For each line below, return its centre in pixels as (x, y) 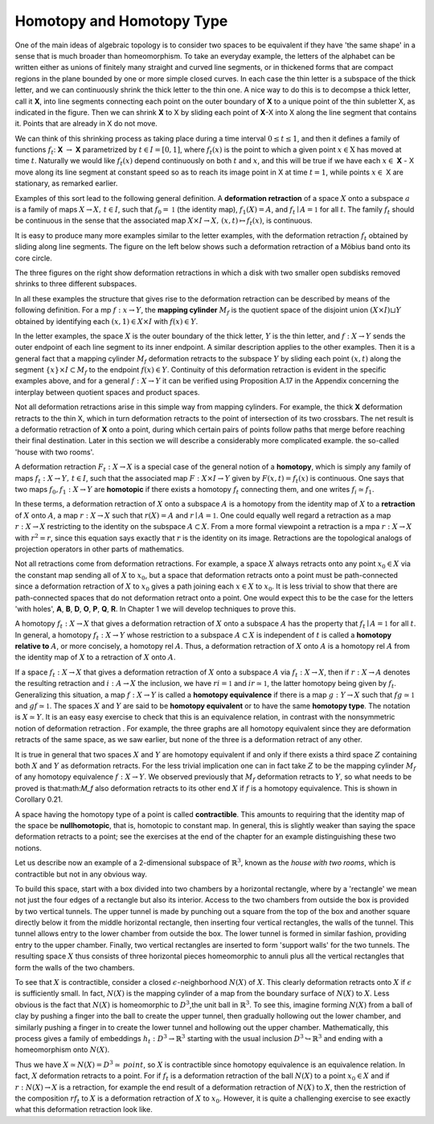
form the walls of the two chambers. (75, 967)
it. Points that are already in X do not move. (86, 124)
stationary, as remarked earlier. (66, 183)
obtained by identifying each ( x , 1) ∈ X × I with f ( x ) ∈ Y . (106, 321)
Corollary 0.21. (39, 799)
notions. (28, 847)
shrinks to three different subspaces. (76, 284)
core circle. (33, 258)
